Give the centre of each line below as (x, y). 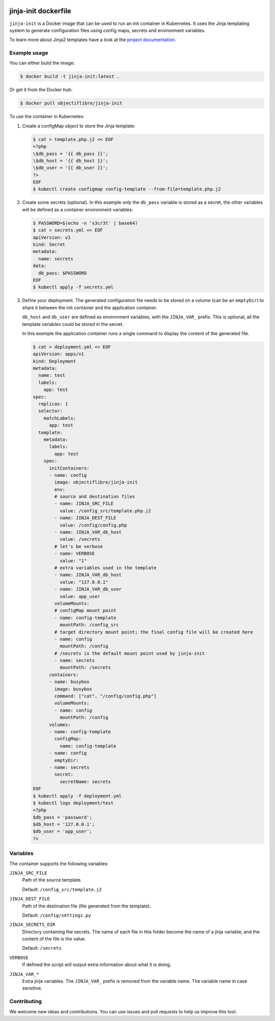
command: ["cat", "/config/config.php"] (105, 696)
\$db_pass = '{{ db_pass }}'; (71, 154)
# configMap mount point (85, 611)
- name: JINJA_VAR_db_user (88, 589)
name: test (52, 375)
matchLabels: (60, 418)
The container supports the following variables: (59, 864)
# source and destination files (94, 497)
